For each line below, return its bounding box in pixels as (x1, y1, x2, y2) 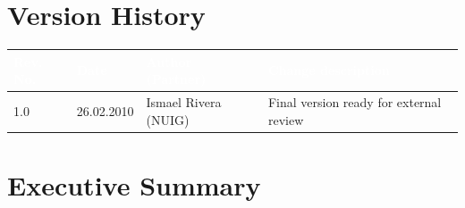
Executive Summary (7, 166, 261, 203)
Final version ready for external (267, 93, 442, 112)
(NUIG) (146, 110, 190, 129)
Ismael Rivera (146, 93, 222, 112)
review (267, 110, 304, 129)
